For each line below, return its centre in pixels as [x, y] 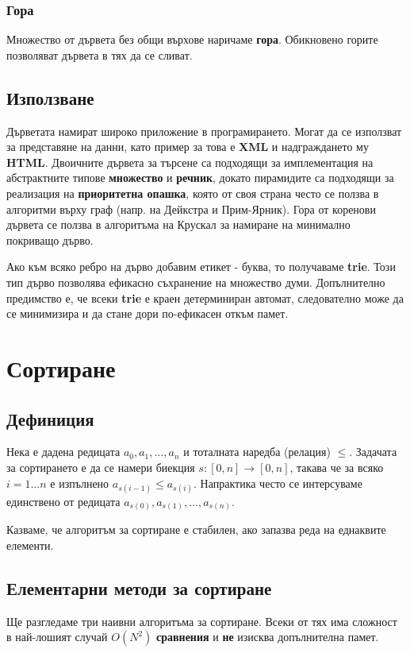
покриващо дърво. [50, 240]
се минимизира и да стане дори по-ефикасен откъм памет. [148, 313]
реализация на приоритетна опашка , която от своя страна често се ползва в [193, 193]
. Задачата [373, 452]
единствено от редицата [63, 501]
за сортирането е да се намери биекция [101, 467]
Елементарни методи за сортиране [139, 587]
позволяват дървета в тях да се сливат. [100, 54]
